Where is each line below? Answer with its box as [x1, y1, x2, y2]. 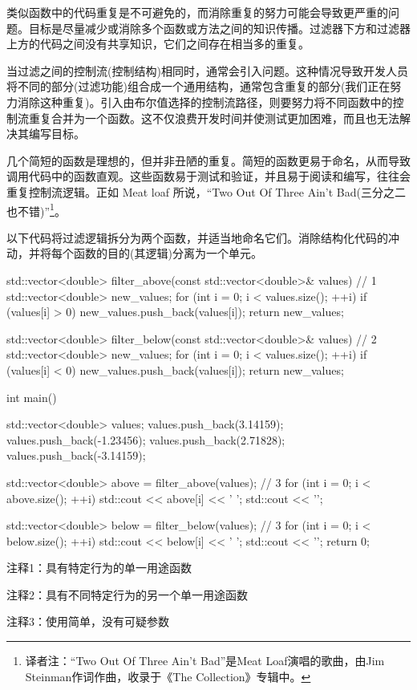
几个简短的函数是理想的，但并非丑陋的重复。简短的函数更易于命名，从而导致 [6, 152, 411, 168]
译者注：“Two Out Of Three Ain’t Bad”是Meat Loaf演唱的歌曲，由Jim [25, 652, 385, 669]
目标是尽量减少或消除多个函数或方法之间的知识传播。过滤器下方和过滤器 [28, 19, 411, 36]
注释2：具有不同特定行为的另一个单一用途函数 [6, 586, 248, 603]
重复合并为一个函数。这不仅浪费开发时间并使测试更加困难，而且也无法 [28, 109, 399, 126]
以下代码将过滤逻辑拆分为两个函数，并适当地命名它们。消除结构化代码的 [6, 229, 388, 246]
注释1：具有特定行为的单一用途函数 [6, 559, 192, 576]
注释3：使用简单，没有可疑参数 [6, 613, 169, 630]
